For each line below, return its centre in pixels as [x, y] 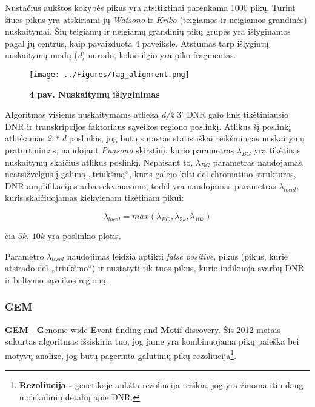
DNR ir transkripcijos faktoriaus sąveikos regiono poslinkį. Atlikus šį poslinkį [148, 126]
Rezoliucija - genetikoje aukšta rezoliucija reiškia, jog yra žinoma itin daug [161, 385]
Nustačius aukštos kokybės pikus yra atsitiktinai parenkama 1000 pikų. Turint [150, 7]
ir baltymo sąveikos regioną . [57, 279]
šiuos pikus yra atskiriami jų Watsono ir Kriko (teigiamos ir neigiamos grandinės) [156, 19]
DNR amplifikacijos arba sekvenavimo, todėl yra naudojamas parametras [141, 185]
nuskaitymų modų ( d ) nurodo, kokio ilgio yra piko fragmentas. [121, 55]
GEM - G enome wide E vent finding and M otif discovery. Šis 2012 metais [143, 329]
